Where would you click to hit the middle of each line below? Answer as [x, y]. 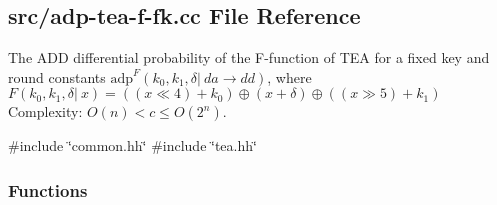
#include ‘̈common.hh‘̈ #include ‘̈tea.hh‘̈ [132, 145]
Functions [48, 189]
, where [289, 76]
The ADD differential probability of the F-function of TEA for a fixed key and [249, 57]
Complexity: [45, 111]
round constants [57, 76]
